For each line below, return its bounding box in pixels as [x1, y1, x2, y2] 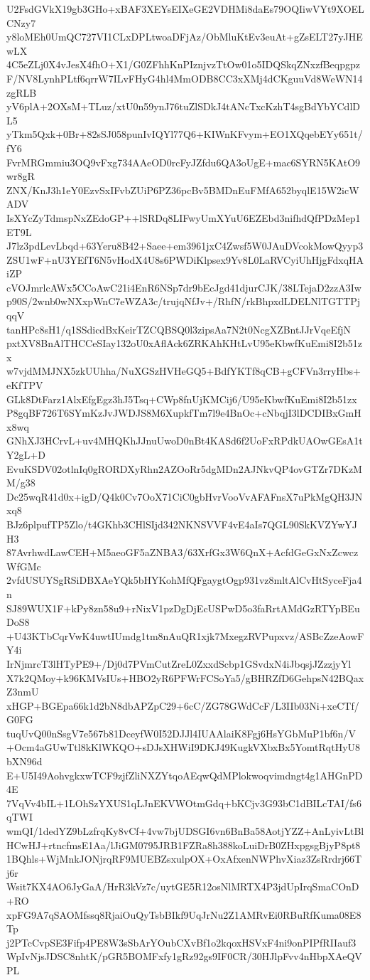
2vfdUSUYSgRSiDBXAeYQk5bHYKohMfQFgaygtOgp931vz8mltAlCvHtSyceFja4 [6, 572, 362, 587]
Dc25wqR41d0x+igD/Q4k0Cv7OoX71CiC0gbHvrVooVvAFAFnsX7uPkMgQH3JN [6, 489, 363, 504]
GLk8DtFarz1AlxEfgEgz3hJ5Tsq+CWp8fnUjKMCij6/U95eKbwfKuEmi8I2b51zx [6, 391, 357, 406]
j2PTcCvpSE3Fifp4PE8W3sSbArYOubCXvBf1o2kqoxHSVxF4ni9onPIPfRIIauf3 [6, 934, 357, 949]
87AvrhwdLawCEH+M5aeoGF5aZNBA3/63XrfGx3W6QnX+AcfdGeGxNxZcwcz [6, 545, 359, 560]
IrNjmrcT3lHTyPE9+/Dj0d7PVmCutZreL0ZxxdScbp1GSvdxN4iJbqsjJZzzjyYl [6, 656, 352, 671]
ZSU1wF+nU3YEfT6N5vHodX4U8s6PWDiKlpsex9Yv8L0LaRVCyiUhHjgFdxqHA [6, 252, 364, 267]
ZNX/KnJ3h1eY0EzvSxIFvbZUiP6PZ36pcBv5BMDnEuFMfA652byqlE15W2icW [6, 182, 359, 197]
